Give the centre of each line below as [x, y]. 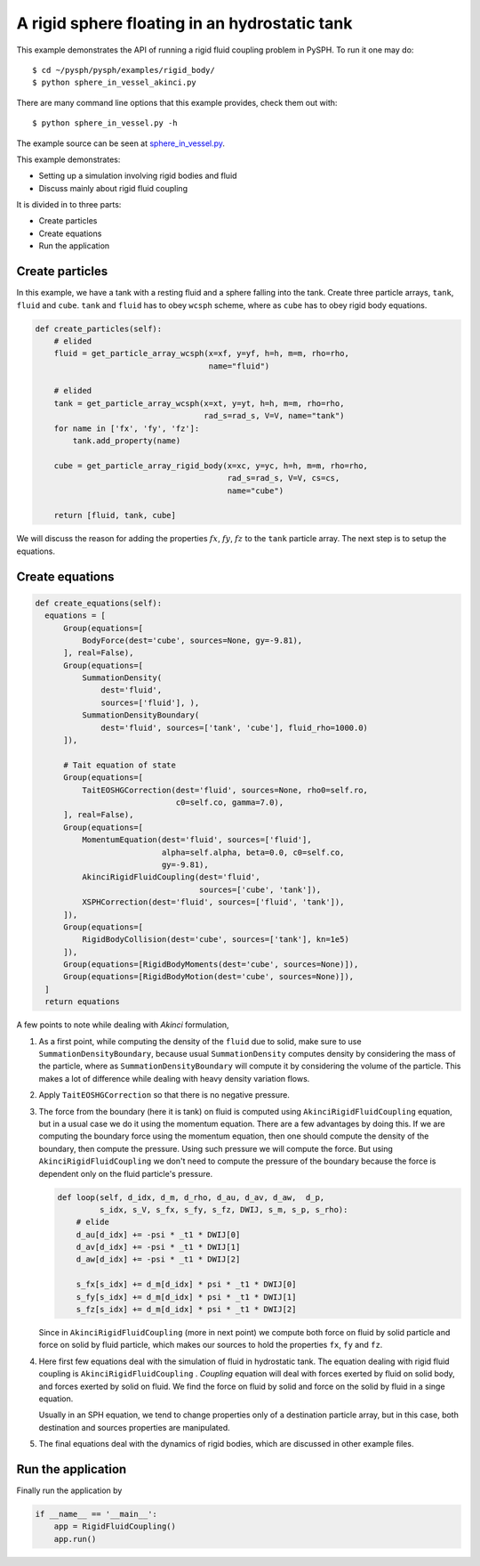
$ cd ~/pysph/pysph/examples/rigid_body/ [124, 70]
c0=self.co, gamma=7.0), [230, 803]
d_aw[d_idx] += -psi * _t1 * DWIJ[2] [158, 1259]
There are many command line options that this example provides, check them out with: [177, 102]
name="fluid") [239, 366]
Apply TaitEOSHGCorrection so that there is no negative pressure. [164, 1095]
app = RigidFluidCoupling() [115, 1526]
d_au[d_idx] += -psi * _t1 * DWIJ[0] [158, 1234]
